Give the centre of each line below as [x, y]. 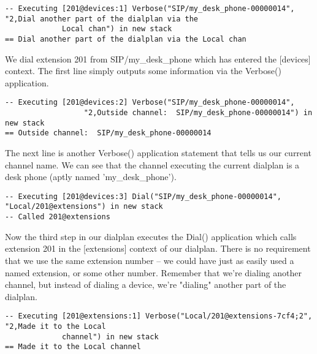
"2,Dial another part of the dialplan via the [101, 19]
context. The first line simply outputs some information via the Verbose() [143, 71]
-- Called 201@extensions [58, 217]
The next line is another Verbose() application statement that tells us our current [158, 153]
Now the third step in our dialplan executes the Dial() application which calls [151, 236]
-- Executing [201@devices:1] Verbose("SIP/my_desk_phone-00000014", [150, 9]
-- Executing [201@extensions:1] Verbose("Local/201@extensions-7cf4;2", [159, 316]
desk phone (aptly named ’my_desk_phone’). [91, 177]
